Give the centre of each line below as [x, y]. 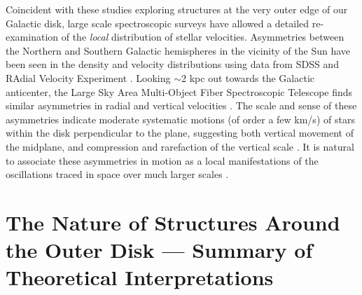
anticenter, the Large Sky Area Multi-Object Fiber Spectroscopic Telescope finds [179, 91]
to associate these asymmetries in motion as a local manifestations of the [162, 160]
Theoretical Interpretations [140, 277]
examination [32, 37]
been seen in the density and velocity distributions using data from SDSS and [172, 64]
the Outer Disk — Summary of [159, 250]
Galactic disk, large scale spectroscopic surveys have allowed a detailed [158, 23]
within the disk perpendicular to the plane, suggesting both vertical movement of [180, 133]
